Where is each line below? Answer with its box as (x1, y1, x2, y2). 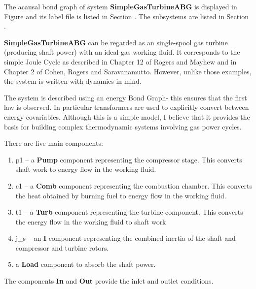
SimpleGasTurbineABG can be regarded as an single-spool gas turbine (4, 37, 228, 47)
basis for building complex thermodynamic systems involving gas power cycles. (4, 121, 242, 131)
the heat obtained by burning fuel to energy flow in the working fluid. (15, 190, 226, 200)
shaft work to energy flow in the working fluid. (15, 164, 156, 174)
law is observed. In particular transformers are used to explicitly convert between (4, 102, 249, 112)
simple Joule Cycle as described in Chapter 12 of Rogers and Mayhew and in (4, 56, 237, 66)
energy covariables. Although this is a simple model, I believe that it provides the (4, 111, 250, 122)
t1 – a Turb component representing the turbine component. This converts (15, 207, 243, 217)
